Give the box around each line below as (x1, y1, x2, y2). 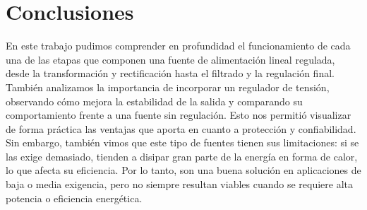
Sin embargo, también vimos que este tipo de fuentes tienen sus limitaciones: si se (6, 135, 359, 150)
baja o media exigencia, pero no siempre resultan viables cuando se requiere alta (6, 177, 354, 192)
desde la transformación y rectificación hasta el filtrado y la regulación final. (6, 66, 335, 81)
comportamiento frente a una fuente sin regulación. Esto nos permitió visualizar (6, 107, 351, 122)
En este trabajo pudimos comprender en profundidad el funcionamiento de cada (6, 38, 351, 53)
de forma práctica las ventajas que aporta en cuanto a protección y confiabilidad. (6, 121, 356, 136)
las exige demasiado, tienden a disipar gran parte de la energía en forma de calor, (6, 148, 358, 163)
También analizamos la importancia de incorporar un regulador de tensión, (6, 79, 330, 94)
